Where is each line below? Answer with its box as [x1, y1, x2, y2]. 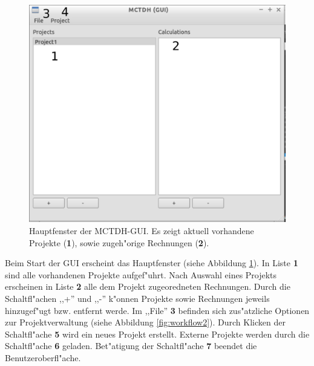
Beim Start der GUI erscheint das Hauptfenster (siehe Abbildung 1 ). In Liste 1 [5, 257, 298, 269]
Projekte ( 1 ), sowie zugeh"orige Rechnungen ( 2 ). [29, 236, 209, 249]
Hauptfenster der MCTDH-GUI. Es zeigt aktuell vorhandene [29, 224, 254, 237]
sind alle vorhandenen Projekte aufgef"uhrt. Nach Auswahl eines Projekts [5, 268, 277, 281]
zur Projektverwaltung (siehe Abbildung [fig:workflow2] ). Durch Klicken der [5, 316, 286, 328]
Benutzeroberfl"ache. [5, 351, 81, 364]
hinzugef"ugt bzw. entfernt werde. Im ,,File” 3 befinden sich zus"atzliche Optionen [5, 304, 310, 316]
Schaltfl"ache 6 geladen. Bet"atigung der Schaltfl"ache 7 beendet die [5, 339, 257, 352]
